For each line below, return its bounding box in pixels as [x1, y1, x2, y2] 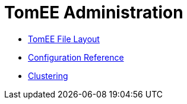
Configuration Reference [28, 52, 124, 62]
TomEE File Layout [28, 33, 100, 44]
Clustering [28, 70, 68, 81]
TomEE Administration [4, 2, 183, 23]
